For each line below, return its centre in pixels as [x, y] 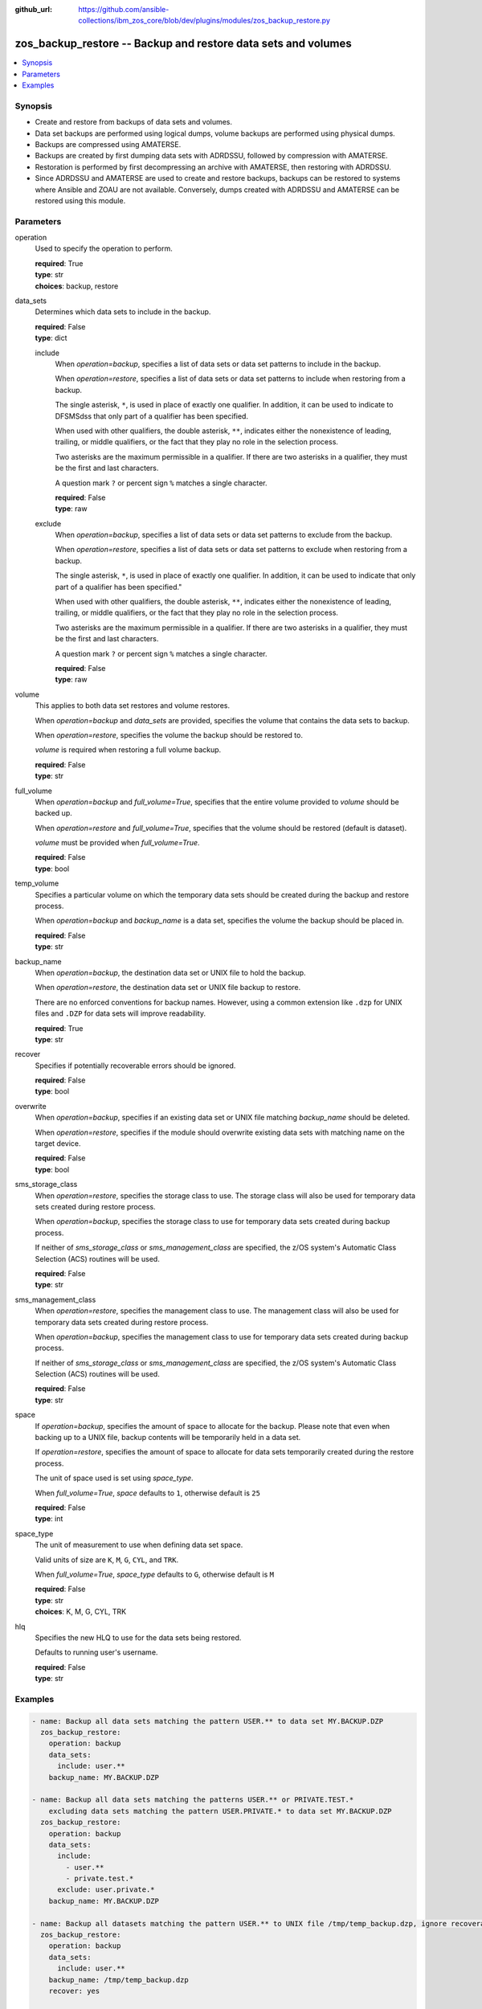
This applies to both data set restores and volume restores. [133, 706]
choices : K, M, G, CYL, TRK [81, 1612]
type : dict [51, 338]
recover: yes [74, 1991]
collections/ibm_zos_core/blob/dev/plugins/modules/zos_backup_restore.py [204, 21]
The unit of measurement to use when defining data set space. [139, 1545]
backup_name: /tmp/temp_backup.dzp [118, 1980]
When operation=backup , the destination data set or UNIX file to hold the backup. [170, 972]
